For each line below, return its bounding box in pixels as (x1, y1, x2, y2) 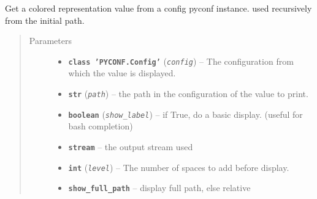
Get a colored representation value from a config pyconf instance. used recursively (5, 2, 312, 14)
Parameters (29, 34, 72, 47)
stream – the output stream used (68, 140, 193, 153)
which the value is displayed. (68, 67, 176, 79)
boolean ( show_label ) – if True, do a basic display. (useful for (68, 107, 303, 120)
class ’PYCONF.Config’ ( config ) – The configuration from (68, 54, 294, 67)
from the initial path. (5, 13, 85, 26)
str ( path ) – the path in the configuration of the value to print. (68, 87, 308, 100)
